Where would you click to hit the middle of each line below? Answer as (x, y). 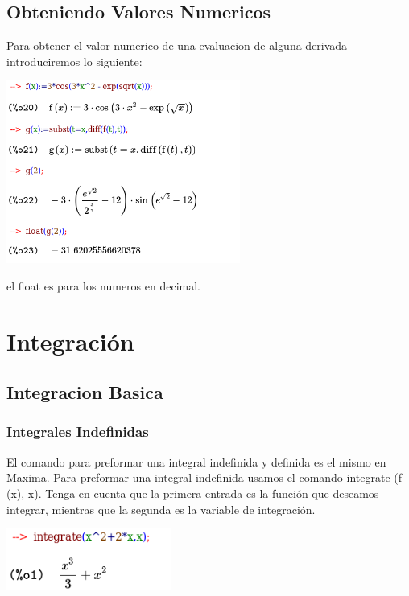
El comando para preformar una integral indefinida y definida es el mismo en (196, 461)
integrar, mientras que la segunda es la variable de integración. (161, 509)
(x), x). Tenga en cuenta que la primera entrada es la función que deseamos (193, 493)
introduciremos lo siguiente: (74, 61)
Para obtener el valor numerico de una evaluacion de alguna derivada (177, 45)
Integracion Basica (85, 392)
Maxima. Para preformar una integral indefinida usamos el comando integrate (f (204, 477)
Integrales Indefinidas (78, 432)
